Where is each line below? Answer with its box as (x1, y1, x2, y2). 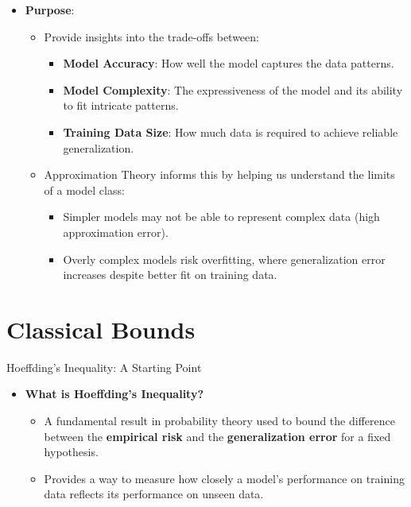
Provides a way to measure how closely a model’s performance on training (44, 470, 405, 486)
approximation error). (63, 223, 169, 240)
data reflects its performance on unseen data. (44, 486, 264, 502)
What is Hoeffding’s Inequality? (25, 385, 204, 402)
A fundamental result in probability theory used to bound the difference (44, 412, 395, 429)
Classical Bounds (6, 312, 196, 345)
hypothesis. (44, 443, 99, 460)
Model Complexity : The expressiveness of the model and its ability (63, 81, 403, 98)
